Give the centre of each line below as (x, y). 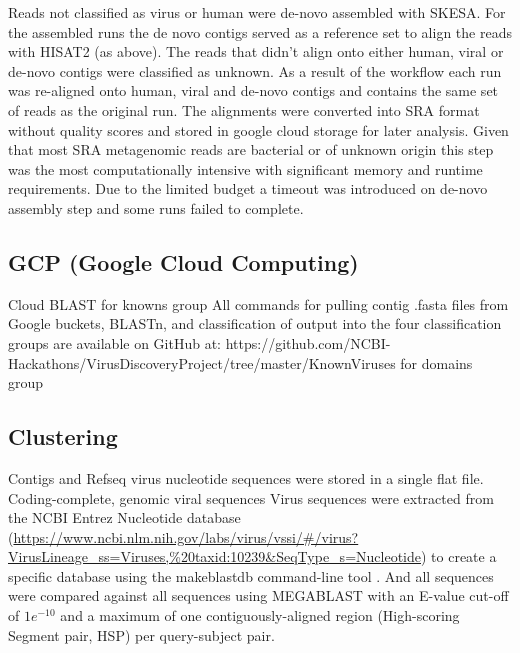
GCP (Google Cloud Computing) (183, 261)
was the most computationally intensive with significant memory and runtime (245, 168)
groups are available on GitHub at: (114, 342)
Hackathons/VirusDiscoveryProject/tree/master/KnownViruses (202, 362)
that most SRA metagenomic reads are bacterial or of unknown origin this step (251, 149)
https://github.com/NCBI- (308, 342)
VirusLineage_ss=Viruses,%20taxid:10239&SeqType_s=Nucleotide (214, 556)
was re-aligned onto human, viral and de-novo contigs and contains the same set (253, 90)
